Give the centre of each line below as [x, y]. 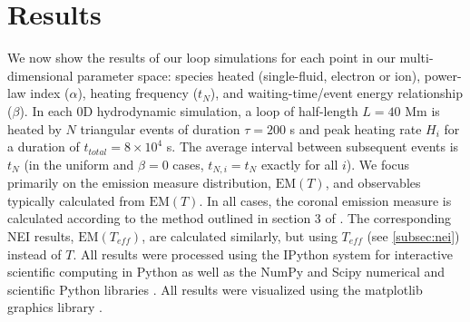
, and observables [373, 183]
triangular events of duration [160, 128]
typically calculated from [76, 200]
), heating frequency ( [138, 93]
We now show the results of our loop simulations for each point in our [201, 58]
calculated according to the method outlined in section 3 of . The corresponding [230, 218]
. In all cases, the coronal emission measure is [325, 200]
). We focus [378, 164]
